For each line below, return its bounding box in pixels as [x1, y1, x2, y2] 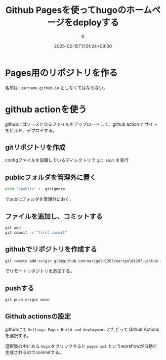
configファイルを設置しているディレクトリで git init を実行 [5, 157, 129, 163]
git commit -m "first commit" [5, 230, 68, 235]
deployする [73, 17, 120, 28]
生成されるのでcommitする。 [5, 349, 64, 355]
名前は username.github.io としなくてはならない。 [5, 85, 108, 91]
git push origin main [5, 298, 50, 303]
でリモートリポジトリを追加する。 [5, 268, 75, 274]
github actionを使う [5, 103, 87, 115]
